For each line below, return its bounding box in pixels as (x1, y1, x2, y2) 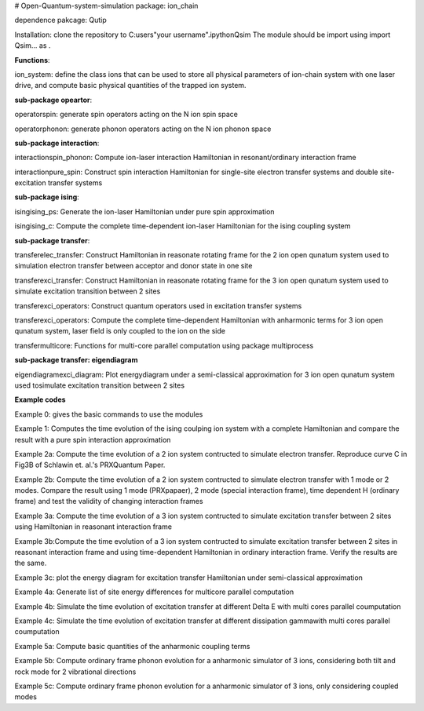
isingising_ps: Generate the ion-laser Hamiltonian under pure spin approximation (14, 206, 275, 216)
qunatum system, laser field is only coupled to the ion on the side (14, 326, 225, 336)
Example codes (14, 395, 66, 404)
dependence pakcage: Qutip (14, 16, 108, 25)
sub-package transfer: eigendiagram (14, 355, 138, 365)
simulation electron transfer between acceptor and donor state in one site (14, 261, 253, 271)
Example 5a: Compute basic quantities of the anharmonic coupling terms (14, 641, 250, 651)
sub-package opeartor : (14, 95, 93, 104)
